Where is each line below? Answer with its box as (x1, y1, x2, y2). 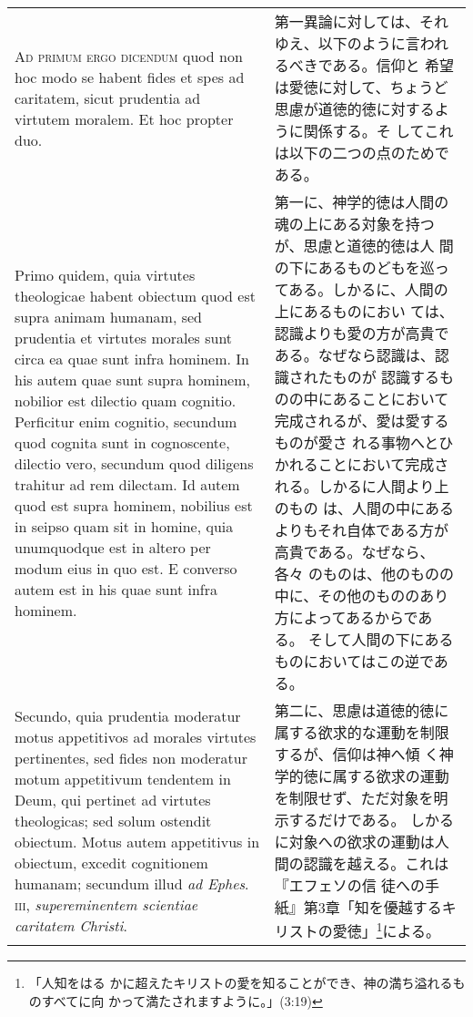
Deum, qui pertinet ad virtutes (15, 788, 211, 810)
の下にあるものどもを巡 (274, 257, 435, 278)
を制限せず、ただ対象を (274, 787, 434, 808)
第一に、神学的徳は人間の (274, 191, 449, 212)
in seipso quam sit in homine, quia (15, 515, 234, 537)
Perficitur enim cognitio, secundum (15, 410, 237, 432)
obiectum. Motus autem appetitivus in (15, 830, 260, 852)
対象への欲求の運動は (288, 831, 435, 852)
